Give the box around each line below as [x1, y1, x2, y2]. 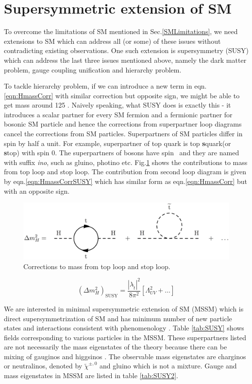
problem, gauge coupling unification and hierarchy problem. [4, 64, 182, 74]
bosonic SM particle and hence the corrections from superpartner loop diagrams [4, 119, 242, 129]
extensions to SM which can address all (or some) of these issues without [4, 36, 221, 46]
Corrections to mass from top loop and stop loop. [23, 261, 170, 271]
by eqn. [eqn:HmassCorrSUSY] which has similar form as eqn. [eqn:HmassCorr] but [4, 176, 247, 186]
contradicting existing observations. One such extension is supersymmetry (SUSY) [4, 45, 249, 55]
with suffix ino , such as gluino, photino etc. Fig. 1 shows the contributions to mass [4, 157, 248, 167]
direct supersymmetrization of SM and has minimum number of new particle [4, 313, 232, 323]
